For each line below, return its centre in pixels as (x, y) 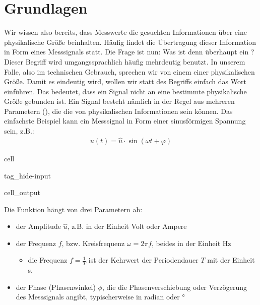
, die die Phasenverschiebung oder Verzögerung (175, 287)
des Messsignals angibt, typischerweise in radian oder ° (100, 297)
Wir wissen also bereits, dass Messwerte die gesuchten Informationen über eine (125, 32)
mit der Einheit (231, 260)
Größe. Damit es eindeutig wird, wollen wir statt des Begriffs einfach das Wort (125, 81)
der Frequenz (36, 243)
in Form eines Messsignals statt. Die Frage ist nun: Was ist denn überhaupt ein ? (129, 52)
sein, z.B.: (19, 131)
